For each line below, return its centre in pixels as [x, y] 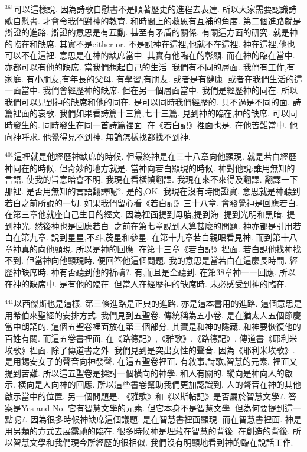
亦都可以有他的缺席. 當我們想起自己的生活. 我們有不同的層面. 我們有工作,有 [150, 66]
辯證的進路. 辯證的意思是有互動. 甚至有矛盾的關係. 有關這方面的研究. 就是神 [151, 32]
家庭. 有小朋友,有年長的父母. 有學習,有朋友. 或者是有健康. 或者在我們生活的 [149, 78]
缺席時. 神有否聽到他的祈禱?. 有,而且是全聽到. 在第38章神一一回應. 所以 [158, 272]
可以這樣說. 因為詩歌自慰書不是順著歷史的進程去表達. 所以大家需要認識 [151, 9]
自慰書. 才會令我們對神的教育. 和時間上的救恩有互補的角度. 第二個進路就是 [157, 20]
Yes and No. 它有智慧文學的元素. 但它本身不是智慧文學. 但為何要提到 [153, 407]
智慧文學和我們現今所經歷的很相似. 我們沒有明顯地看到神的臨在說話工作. [153, 442]
